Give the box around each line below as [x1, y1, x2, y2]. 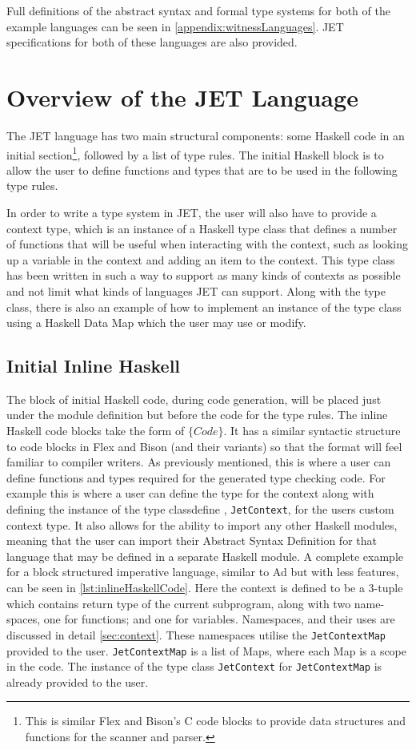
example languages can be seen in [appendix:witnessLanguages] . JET [6, 18, 344, 34]
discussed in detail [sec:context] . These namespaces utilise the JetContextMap [6, 626, 386, 643]
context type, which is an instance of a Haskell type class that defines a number [6, 220, 398, 236]
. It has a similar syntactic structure [223, 422, 401, 439]
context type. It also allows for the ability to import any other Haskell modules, [6, 516, 398, 533]
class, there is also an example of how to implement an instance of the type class [6, 298, 402, 315]
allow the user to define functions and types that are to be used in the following [6, 161, 398, 178]
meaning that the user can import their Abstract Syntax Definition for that [6, 532, 377, 549]
